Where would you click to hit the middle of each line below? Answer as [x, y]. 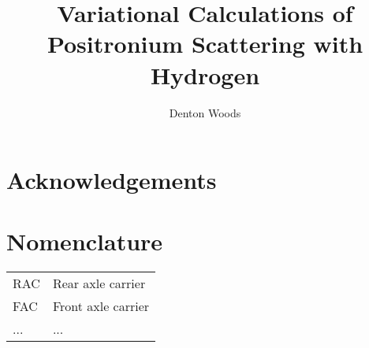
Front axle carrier [101, 306]
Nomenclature [85, 241]
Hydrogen [205, 74]
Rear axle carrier [99, 283]
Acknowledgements [112, 180]
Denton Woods [205, 112]
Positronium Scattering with [205, 44]
